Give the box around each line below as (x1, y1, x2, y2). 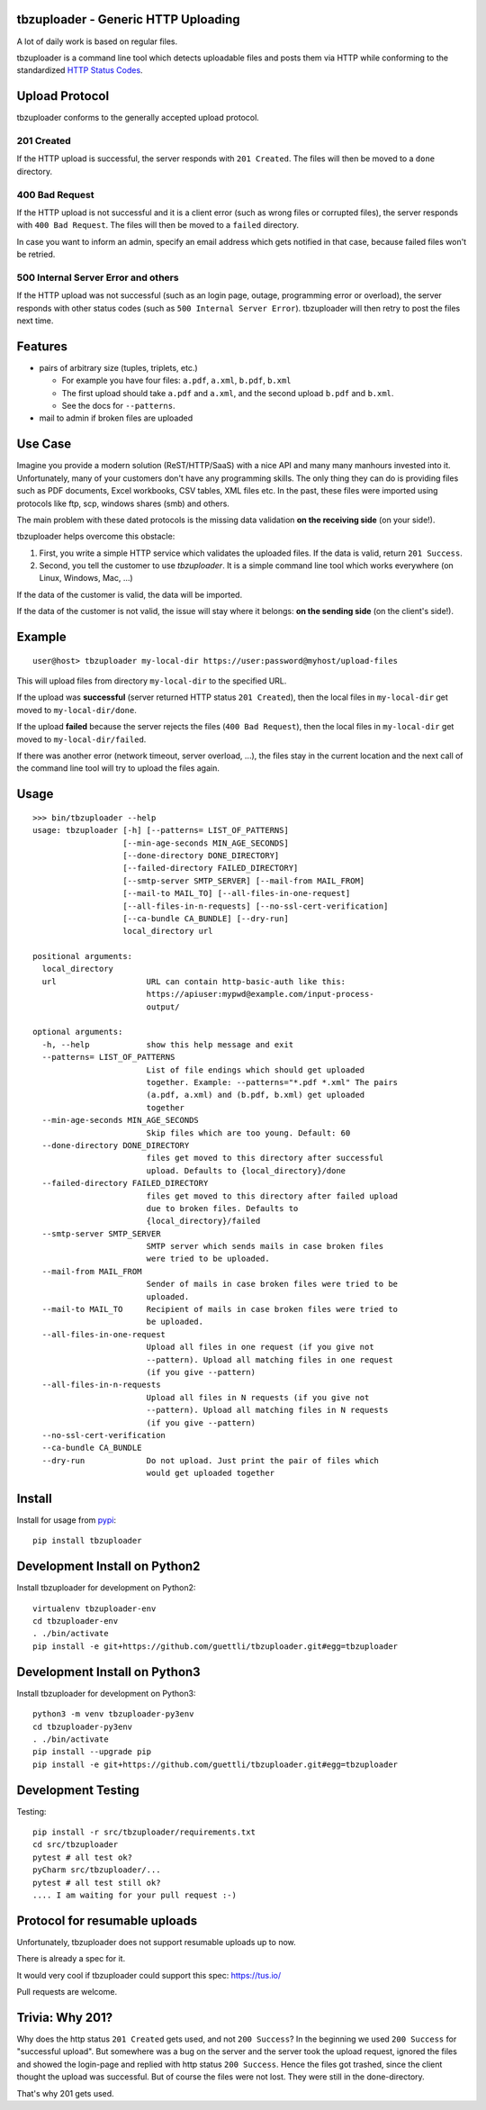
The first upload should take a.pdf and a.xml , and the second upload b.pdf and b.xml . (61, 387, 394, 398)
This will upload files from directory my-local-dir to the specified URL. (16, 675, 287, 686)
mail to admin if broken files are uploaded (39, 412, 193, 423)
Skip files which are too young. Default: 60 (146, 1127, 351, 1138)
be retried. (16, 249, 56, 260)
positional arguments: (32, 951, 133, 962)
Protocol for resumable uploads (16, 1913, 198, 1928)
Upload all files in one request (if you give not (146, 1342, 374, 1353)
